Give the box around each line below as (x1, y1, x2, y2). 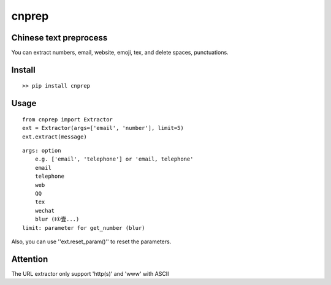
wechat (34, 207, 55, 214)
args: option (22, 147, 61, 154)
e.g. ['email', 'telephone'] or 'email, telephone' (34, 156, 194, 162)
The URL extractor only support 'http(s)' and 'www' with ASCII (11, 270, 169, 277)
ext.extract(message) (22, 133, 87, 140)
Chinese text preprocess (11, 32, 108, 43)
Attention (11, 254, 48, 264)
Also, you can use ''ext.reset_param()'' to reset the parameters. (11, 238, 172, 245)
